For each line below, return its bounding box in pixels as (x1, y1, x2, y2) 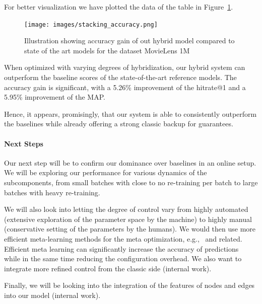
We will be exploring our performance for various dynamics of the (4, 167, 207, 178)
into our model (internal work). (4, 289, 101, 300)
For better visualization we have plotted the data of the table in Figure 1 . (4, 2, 233, 12)
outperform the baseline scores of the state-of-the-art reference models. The (4, 72, 237, 83)
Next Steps (4, 138, 43, 148)
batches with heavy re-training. (4, 187, 100, 197)
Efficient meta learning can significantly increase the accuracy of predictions (4, 243, 239, 254)
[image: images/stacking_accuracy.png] (24, 21, 158, 28)
